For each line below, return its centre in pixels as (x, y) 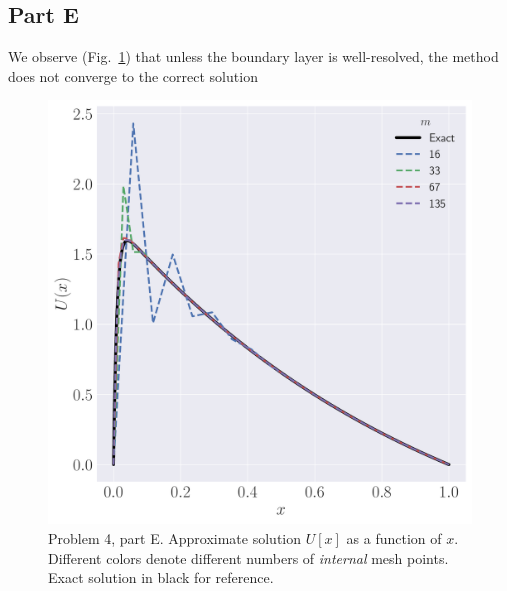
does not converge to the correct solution (133, 75)
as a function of (394, 537)
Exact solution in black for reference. (161, 577)
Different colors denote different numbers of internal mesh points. (248, 557)
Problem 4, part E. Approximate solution (175, 537)
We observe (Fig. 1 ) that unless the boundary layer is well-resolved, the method (253, 56)
